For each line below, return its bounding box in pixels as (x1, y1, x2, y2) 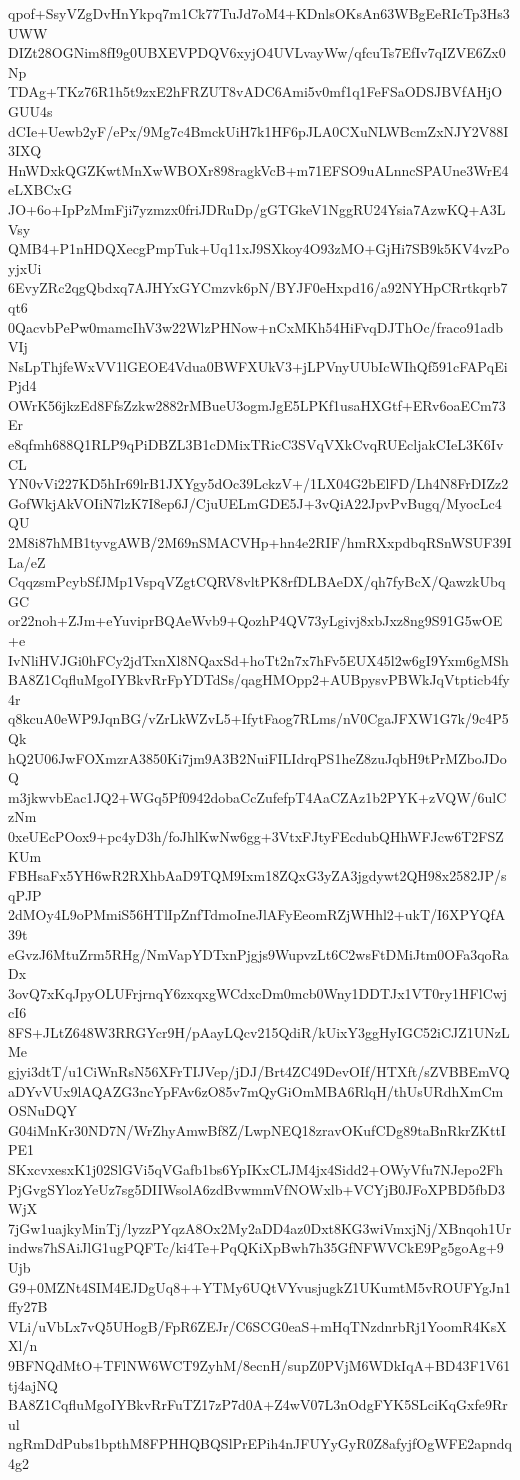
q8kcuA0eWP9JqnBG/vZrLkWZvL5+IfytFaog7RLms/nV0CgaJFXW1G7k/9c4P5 (8, 708, 509, 729)
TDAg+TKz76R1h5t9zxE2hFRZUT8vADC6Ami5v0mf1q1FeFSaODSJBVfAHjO (8, 81, 503, 102)
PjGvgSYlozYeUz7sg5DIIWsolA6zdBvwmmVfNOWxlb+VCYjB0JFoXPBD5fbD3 (8, 1178, 505, 1199)
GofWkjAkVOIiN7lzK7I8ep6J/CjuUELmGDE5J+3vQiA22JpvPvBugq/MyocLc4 (8, 492, 502, 513)
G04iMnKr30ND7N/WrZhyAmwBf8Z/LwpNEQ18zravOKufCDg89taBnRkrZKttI (8, 1119, 506, 1140)
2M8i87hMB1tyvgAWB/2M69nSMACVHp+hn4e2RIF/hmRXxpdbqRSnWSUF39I (8, 532, 512, 553)
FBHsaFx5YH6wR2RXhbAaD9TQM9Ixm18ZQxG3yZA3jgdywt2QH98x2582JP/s (8, 865, 507, 886)
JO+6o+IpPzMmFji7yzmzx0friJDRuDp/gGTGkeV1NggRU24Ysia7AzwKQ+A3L (8, 198, 506, 219)
